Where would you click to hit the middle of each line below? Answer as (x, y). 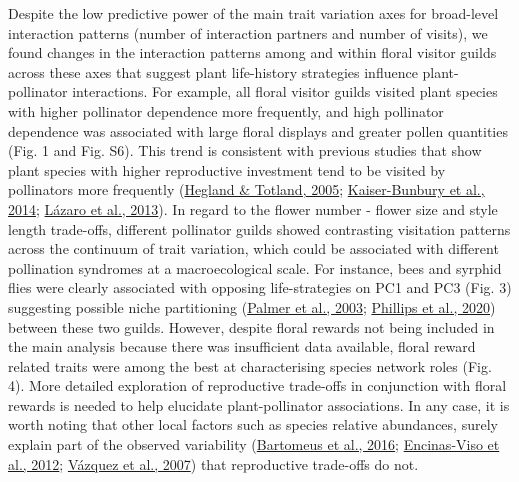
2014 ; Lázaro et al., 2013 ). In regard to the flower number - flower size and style (253, 208)
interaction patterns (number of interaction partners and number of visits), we (248, 32)
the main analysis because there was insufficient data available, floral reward (242, 346)
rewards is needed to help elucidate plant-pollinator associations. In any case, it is (259, 404)
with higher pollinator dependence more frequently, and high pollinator (226, 110)
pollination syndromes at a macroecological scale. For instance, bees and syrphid (255, 267)
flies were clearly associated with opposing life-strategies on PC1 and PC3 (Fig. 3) (260, 287)
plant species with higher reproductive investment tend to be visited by (227, 169)
